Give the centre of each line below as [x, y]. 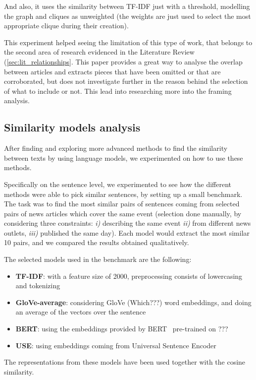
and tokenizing [38, 285]
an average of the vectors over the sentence [81, 312]
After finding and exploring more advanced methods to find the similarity [116, 148]
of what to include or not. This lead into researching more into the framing [118, 91]
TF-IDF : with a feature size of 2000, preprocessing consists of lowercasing [129, 276]
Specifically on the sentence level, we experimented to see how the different [118, 184]
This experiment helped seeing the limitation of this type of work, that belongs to [128, 42]
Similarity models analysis [72, 127]
